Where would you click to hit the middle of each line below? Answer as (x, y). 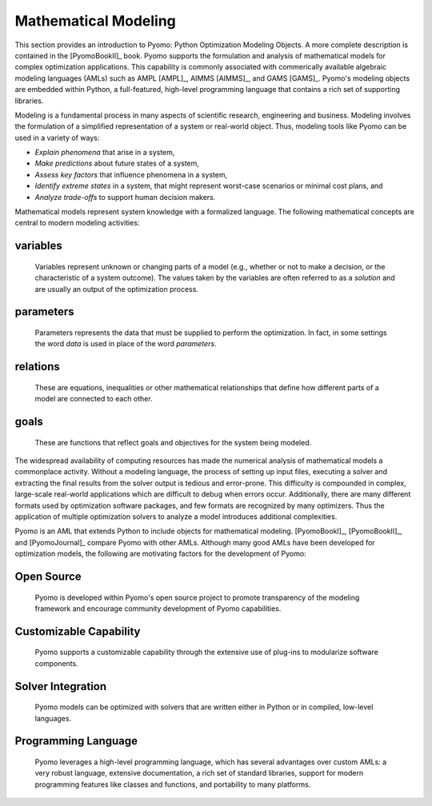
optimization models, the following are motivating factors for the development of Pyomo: (161, 554)
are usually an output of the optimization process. (117, 289)
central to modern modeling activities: (77, 223)
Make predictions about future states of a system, (117, 163)
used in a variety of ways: (57, 138)
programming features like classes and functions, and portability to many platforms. (173, 784)
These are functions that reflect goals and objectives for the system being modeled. (173, 442)
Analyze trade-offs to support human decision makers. (125, 197)
